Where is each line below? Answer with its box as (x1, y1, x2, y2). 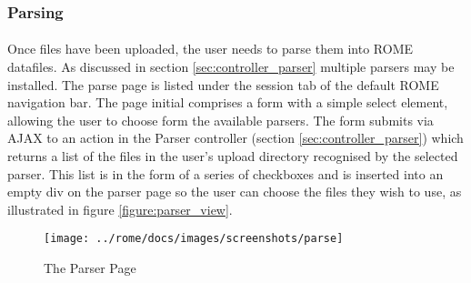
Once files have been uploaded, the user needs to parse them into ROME (7, 39, 414, 58)
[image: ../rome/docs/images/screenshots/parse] (44, 232, 344, 246)
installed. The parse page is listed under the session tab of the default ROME (7, 75, 439, 94)
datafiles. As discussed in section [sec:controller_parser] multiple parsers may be (7, 57, 455, 76)
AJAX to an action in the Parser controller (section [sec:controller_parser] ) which (7, 128, 464, 147)
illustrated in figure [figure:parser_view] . (7, 199, 233, 218)
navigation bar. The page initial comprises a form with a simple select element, (7, 93, 448, 112)
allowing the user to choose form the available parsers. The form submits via (7, 110, 434, 129)
